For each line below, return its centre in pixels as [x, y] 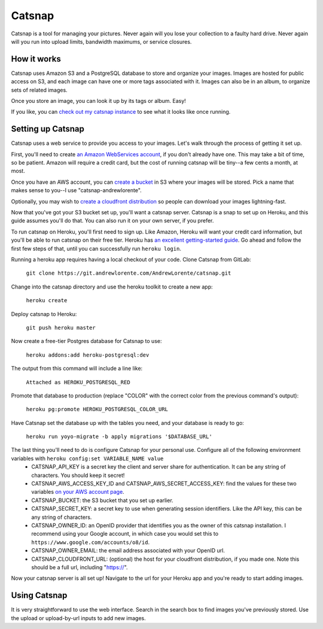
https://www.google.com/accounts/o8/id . [90, 542]
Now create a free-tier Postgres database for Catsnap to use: [86, 341]
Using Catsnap [39, 595]
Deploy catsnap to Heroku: [44, 314]
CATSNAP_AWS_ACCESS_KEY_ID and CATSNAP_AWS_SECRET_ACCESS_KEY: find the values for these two [164, 484]
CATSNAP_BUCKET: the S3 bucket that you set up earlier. [102, 500]
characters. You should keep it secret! [78, 475]
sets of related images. [39, 90]
